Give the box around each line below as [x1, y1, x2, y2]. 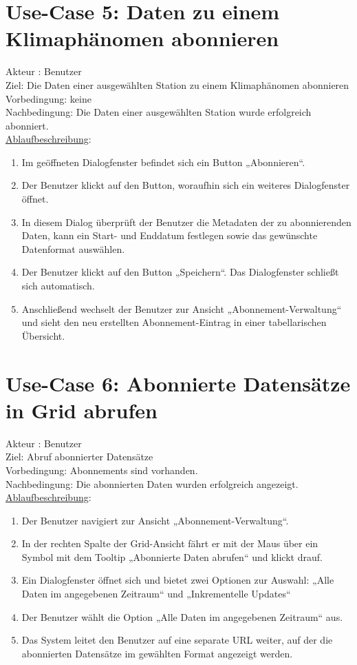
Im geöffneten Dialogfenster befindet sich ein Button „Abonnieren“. [21, 154, 305, 169]
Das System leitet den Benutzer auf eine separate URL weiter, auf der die [21, 633, 333, 647]
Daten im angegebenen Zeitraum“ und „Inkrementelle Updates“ [21, 586, 291, 601]
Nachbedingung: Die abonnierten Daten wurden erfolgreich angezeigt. [6, 476, 299, 491]
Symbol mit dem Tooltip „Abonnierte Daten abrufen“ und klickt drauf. [21, 549, 323, 564]
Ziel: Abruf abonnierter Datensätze [6, 449, 153, 464]
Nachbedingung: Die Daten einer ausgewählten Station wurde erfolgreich [6, 105, 312, 119]
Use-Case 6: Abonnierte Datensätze [6, 369, 351, 397]
